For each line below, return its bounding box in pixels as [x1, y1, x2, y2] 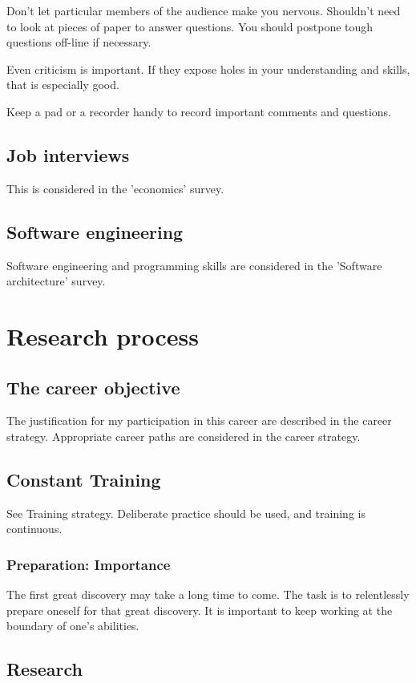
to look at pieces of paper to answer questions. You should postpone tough [6, 18, 374, 34]
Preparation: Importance [6, 554, 171, 574]
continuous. [6, 520, 63, 537]
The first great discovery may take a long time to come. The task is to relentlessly [6, 586, 410, 603]
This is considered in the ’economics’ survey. [6, 180, 224, 196]
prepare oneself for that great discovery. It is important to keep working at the [6, 601, 393, 618]
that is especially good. [6, 76, 119, 93]
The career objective [6, 374, 180, 399]
